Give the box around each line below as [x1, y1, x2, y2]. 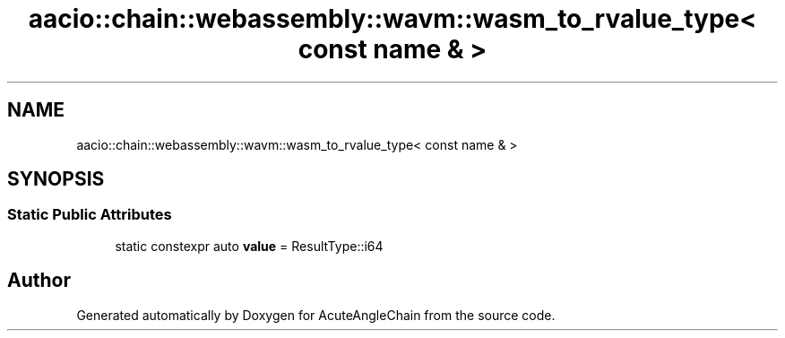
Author [7, 269, 71, 292]
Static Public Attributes [7, 205, 172, 224]
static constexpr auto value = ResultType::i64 [115, 238, 384, 254]
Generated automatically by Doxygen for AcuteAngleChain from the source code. [76, 307, 556, 323]
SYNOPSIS [7, 168, 105, 191]
